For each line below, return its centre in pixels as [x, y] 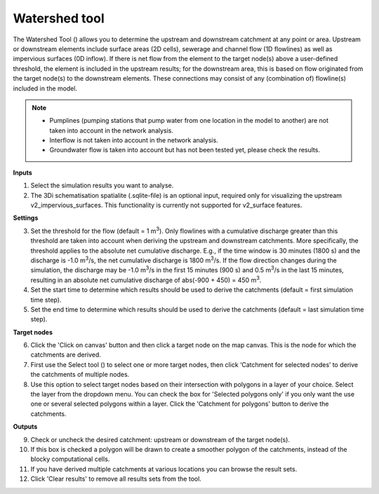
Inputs [23, 173]
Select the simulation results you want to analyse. [102, 185]
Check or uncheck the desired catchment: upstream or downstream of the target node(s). [160, 439]
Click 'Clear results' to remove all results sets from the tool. [116, 479]
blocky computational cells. [70, 459]
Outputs [25, 427]
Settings [26, 218]
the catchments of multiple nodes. [80, 375]
